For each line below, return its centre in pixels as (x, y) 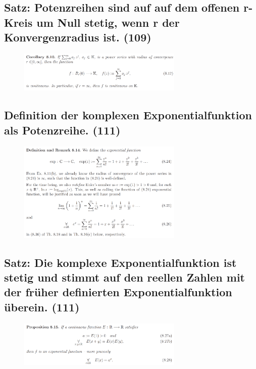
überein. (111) (42, 307)
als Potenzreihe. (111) (62, 130)
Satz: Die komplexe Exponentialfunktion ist (120, 262)
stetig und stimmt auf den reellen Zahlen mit (124, 277)
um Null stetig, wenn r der (108, 22)
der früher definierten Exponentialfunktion (118, 292)
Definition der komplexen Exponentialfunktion (128, 115)
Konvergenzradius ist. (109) (78, 37)
